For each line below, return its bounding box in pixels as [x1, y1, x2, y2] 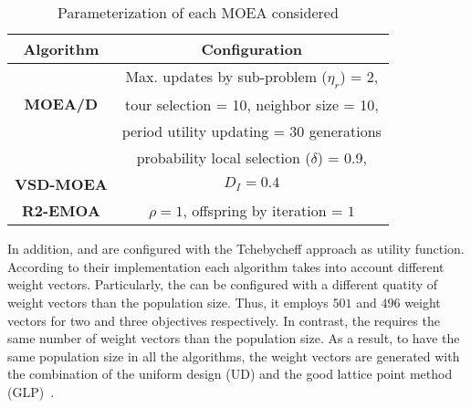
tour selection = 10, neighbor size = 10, [125, 94, 379, 116]
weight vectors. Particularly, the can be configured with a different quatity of [7, 275, 438, 294]
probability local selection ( [136, 147, 311, 169]
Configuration [201, 38, 303, 59]
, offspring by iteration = [183, 200, 343, 222]
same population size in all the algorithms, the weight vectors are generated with [7, 346, 460, 365]
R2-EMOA [21, 200, 100, 222]
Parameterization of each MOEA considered [58, 2, 339, 23]
